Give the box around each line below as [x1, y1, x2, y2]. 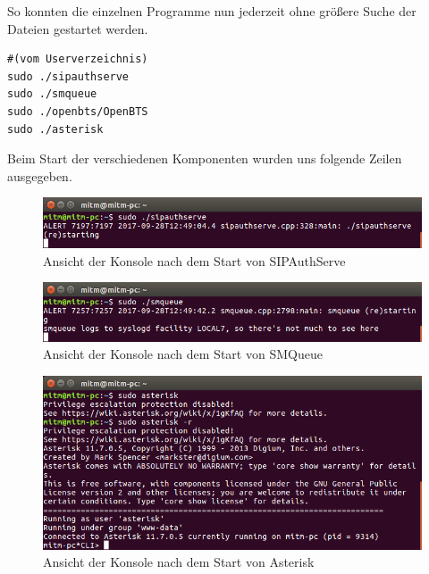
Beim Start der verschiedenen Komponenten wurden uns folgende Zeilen [7, 149, 402, 168]
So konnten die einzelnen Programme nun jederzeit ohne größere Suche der [7, 2, 416, 20]
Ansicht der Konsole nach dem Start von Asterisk [43, 553, 315, 571]
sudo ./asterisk [7, 122, 104, 136]
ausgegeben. [7, 166, 72, 185]
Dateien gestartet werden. [7, 19, 148, 37]
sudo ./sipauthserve [7, 70, 130, 83]
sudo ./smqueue [7, 87, 97, 101]
